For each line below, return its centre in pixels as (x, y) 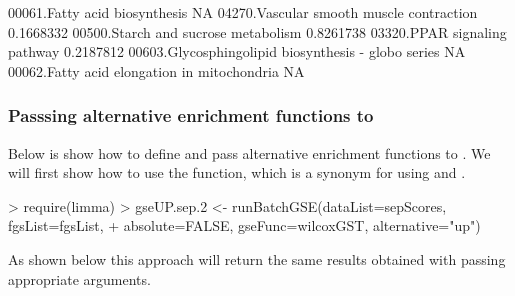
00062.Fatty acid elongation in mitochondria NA (156, 70)
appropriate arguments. (79, 278)
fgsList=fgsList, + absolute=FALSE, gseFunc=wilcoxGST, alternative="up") (244, 225)
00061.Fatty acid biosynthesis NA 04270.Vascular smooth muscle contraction (243, 12)
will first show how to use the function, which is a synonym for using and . (237, 172)
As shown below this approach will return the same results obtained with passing (257, 258)
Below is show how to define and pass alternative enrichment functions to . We (249, 152)
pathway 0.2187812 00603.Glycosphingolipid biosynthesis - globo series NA (237, 51)
